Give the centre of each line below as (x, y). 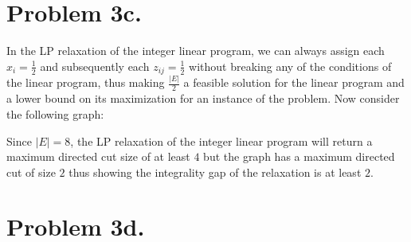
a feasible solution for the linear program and (294, 82)
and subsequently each (95, 66)
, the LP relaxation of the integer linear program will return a (221, 141)
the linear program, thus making (86, 82)
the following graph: (55, 113)
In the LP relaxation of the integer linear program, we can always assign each (196, 51)
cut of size (31, 172)
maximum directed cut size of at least (98, 156)
